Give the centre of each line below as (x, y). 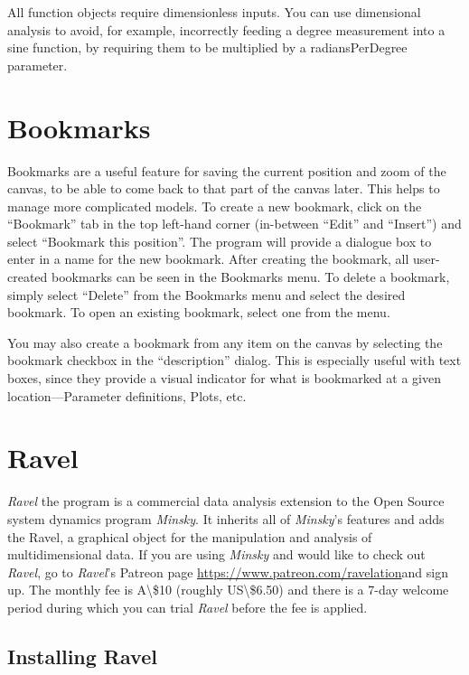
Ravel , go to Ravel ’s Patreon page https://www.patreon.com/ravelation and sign (228, 572)
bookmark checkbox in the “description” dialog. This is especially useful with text (234, 360)
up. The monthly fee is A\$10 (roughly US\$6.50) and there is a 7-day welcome (228, 590)
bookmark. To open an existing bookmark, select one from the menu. (199, 312)
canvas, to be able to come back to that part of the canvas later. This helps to (224, 188)
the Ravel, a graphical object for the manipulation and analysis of (190, 536)
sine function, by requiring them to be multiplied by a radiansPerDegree (207, 47)
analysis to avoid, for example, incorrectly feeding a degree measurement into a (226, 29)
